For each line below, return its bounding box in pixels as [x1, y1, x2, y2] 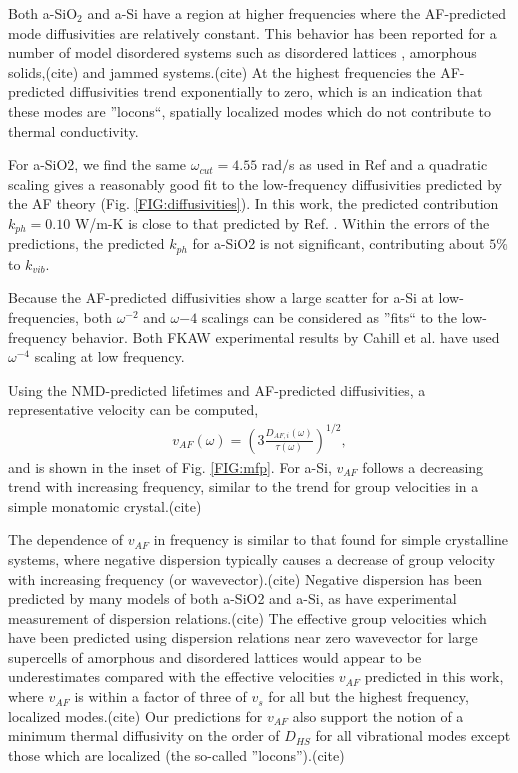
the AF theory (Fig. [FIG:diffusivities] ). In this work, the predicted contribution [8, 193, 499, 214]
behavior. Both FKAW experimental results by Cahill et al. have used [71, 326, 500, 347]
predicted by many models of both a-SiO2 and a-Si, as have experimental [8, 588, 457, 609]
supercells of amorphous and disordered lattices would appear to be [8, 646, 422, 667]
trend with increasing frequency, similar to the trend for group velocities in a [8, 476, 479, 497]
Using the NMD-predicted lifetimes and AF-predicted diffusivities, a [8, 379, 426, 400]
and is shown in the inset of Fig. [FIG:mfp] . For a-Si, [8, 456, 332, 477]
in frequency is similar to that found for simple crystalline [153, 529, 509, 550]
